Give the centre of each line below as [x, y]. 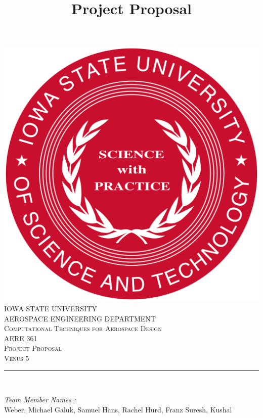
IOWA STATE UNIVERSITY [51, 308]
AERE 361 [21, 338]
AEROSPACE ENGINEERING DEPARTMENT [80, 318]
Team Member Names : [40, 400]
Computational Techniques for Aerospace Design [83, 328]
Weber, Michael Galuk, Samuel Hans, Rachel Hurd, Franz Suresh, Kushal [118, 409]
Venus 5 [17, 358]
